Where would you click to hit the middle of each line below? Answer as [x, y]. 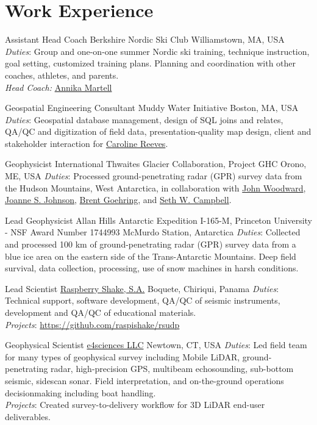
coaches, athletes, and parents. [62, 75]
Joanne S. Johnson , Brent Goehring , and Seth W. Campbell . [118, 200]
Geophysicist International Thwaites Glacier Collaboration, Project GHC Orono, [156, 164]
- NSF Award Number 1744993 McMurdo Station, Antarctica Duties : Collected [153, 232]
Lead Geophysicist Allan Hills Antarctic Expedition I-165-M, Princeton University [158, 220]
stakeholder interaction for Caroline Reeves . [87, 143]
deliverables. [28, 416]
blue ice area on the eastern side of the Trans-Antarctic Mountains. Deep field [151, 256]
